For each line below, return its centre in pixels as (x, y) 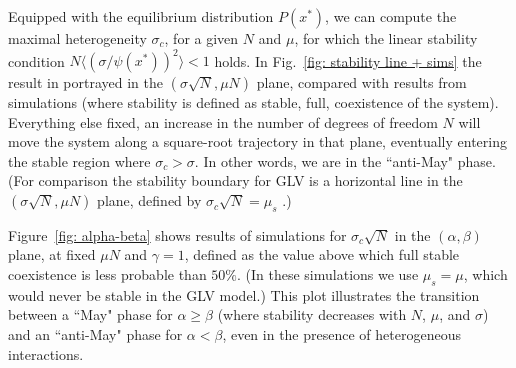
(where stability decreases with (312, 314)
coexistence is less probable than (107, 274)
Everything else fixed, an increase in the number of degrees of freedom (223, 121)
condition (36, 60)
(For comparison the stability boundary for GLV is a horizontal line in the (235, 180)
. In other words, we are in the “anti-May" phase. (345, 160)
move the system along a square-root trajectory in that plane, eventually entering (257, 141)
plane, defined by (149, 200)
